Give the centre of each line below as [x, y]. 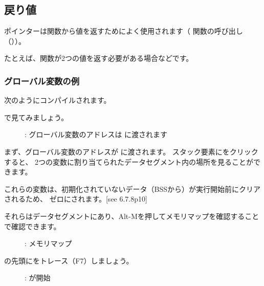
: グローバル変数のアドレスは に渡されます [96, 134]
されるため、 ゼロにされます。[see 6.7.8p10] [76, 199]
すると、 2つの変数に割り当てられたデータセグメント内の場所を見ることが [129, 161]
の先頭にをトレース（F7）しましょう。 [69, 260]
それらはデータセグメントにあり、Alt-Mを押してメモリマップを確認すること [132, 216]
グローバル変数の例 [42, 81]
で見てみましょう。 [36, 117]
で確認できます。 [32, 226]
